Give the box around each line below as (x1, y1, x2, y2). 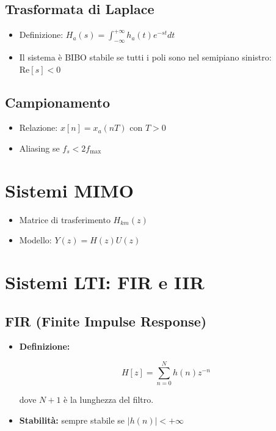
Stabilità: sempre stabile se (19, 413, 125, 426)
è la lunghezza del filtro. (64, 393, 154, 406)
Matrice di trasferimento (19, 213, 111, 226)
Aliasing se (19, 141, 60, 154)
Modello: (19, 234, 52, 246)
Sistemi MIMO (5, 177, 134, 202)
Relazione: (19, 121, 58, 134)
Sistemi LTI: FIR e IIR (5, 270, 205, 295)
